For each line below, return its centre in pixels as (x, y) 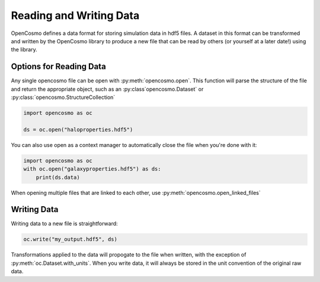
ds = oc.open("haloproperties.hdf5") (78, 129)
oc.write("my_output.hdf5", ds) (71, 239)
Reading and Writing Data (75, 15)
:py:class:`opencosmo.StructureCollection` (63, 97)
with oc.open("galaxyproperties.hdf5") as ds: (92, 169)
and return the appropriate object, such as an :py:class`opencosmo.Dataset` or (107, 89)
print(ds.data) (58, 177)
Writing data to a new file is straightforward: (64, 224)
